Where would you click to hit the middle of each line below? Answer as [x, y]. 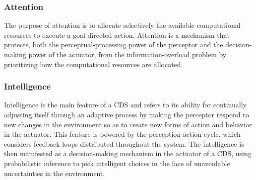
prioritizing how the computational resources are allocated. [94, 64]
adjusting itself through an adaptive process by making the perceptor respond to [127, 114]
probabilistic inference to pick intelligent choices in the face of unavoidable [117, 163]
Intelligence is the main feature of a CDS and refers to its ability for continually [126, 105]
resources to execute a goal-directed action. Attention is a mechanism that [117, 35]
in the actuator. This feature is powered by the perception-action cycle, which [122, 134]
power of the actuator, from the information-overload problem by [128, 54]
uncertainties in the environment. [55, 173]
